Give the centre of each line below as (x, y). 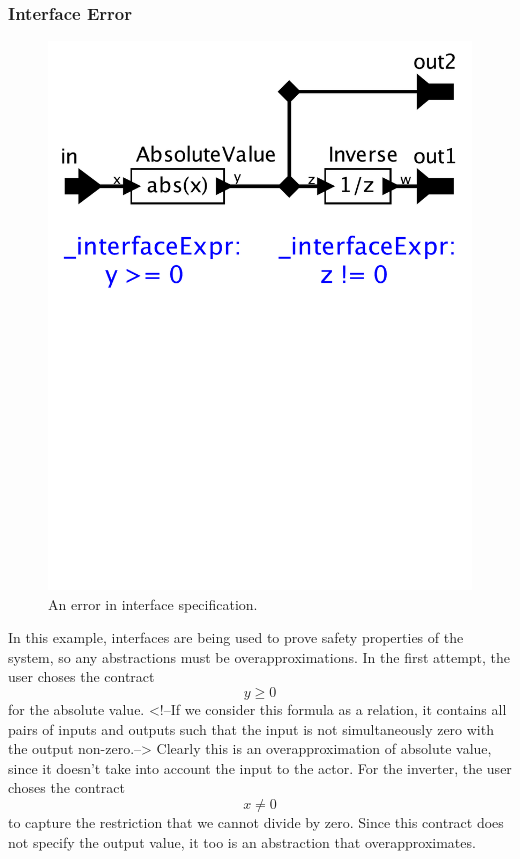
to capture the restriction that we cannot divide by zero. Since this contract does (256, 822)
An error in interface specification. (153, 603)
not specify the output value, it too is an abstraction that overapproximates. (242, 841)
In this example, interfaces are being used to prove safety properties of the (236, 637)
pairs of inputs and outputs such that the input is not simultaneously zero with (251, 728)
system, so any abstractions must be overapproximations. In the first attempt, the (259, 656)
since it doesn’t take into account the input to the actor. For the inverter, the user (260, 767)
